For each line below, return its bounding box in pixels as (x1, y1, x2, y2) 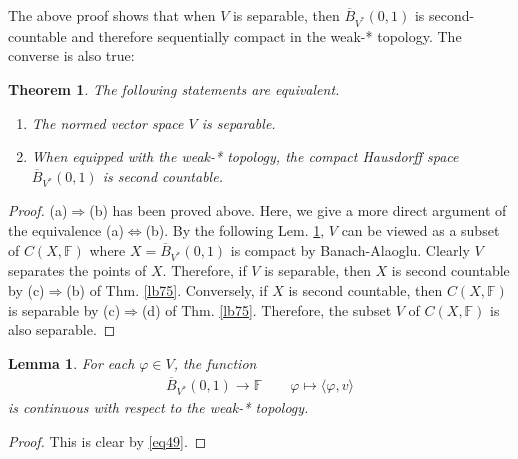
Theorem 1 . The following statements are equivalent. (8, 78, 340, 99)
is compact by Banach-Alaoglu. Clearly (230, 239, 470, 260)
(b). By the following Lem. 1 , (145, 220, 325, 241)
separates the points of (8, 260, 147, 281)
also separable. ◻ (8, 319, 116, 340)
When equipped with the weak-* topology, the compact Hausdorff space (31, 146, 459, 167)
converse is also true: (8, 45, 135, 66)
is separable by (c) (8, 299, 121, 320)
